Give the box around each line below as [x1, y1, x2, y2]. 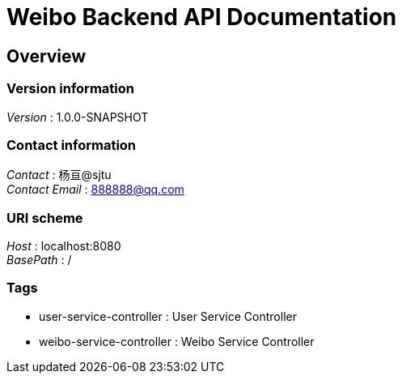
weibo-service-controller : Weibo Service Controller [39, 334, 315, 348]
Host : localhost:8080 [6, 239, 121, 254]
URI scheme [6, 209, 83, 226]
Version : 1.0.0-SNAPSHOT [6, 109, 149, 124]
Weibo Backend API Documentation [6, 3, 397, 31]
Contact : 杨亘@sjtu [6, 168, 112, 182]
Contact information [6, 136, 137, 153]
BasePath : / [6, 253, 72, 267]
